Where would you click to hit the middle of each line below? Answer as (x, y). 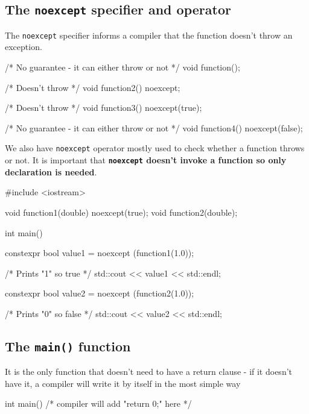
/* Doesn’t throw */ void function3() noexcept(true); (104, 108)
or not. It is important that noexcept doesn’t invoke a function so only (146, 160)
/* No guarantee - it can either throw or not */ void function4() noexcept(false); (154, 127)
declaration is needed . (51, 171)
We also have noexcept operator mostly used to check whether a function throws (155, 148)
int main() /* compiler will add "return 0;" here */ (98, 403)
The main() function (68, 346)
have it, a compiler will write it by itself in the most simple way (123, 383)
